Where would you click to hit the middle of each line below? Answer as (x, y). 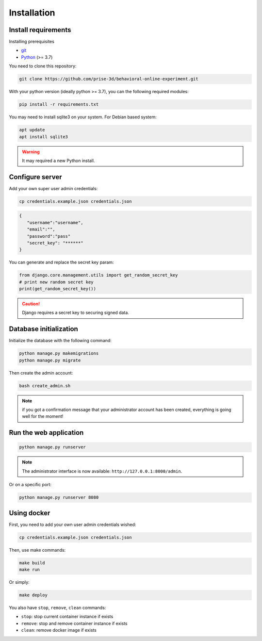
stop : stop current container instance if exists (67, 617)
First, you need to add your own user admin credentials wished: (73, 525)
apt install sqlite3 (43, 137)
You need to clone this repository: (43, 66)
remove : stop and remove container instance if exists (74, 623)
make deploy (33, 595)
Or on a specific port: (30, 485)
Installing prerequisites (32, 42)
